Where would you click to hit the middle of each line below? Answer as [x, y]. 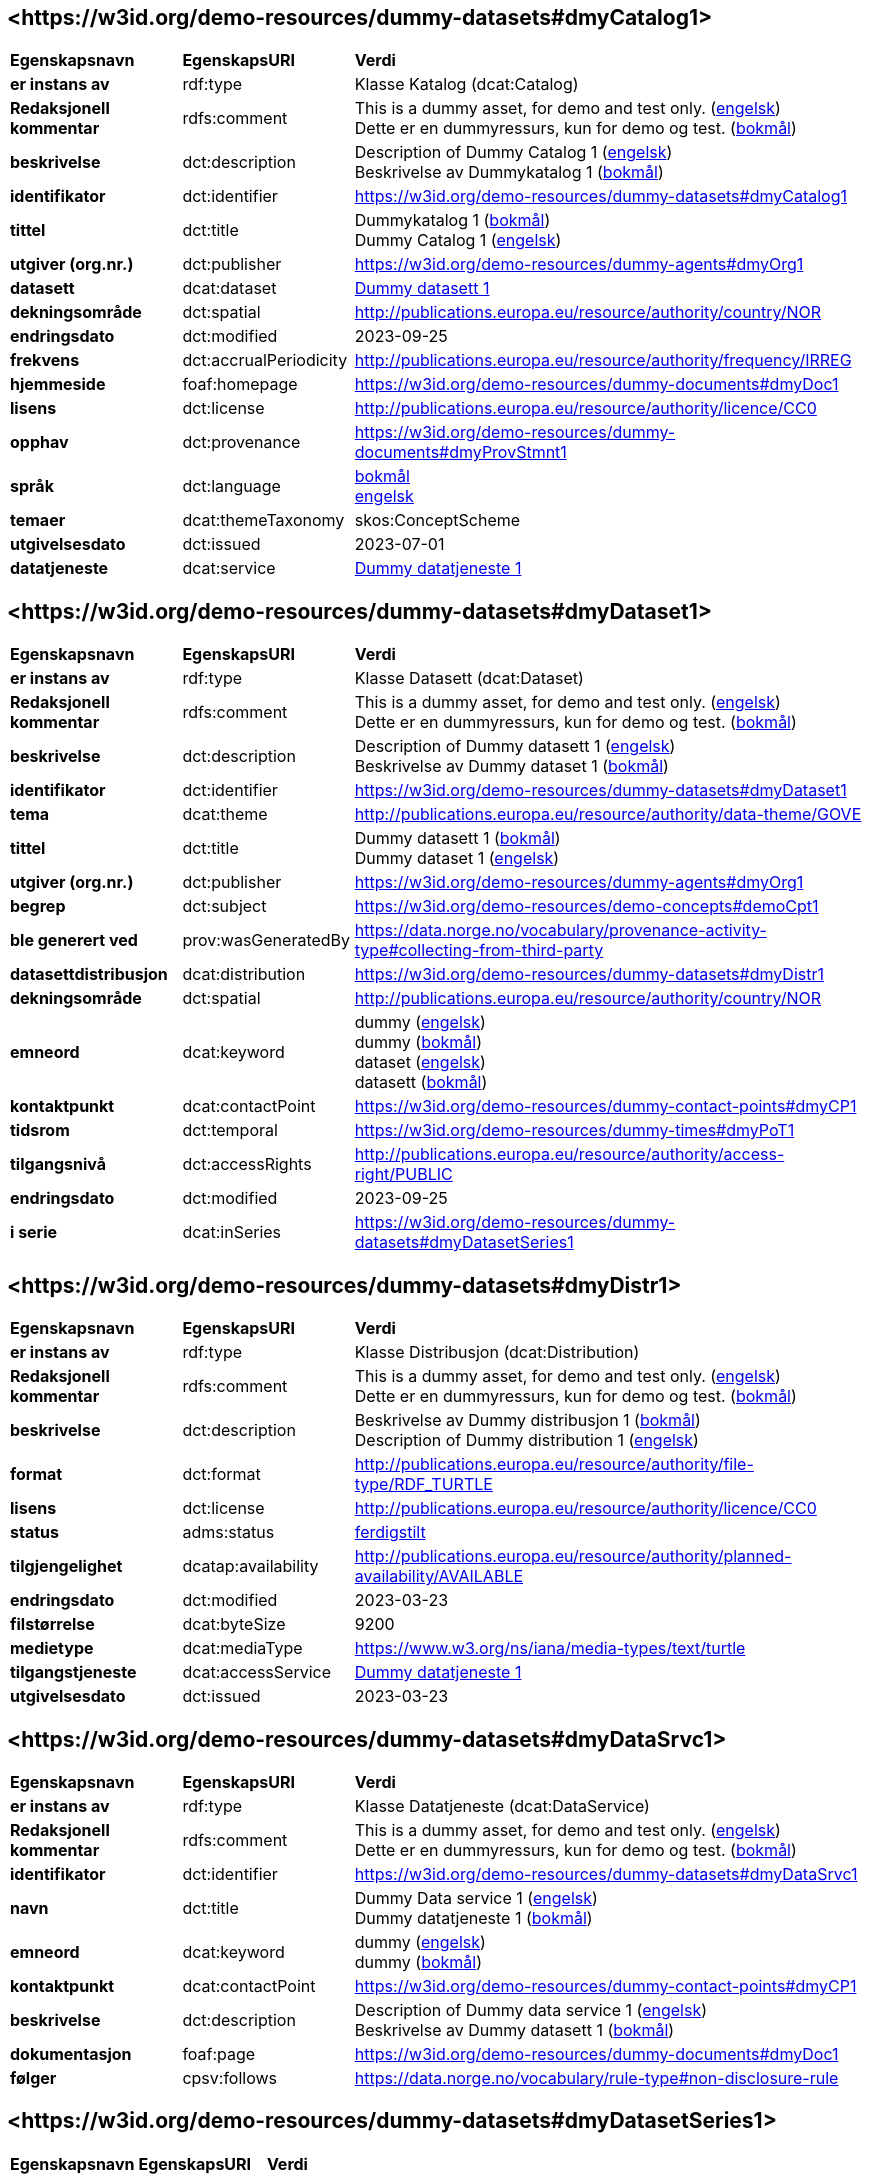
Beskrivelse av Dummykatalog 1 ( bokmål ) [509, 172]
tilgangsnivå [58, 1164]
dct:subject [224, 906]
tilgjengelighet [66, 1566]
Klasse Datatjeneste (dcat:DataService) [502, 1805]
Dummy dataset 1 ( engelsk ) [457, 858]
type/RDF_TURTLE [423, 1484]
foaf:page [219, 2053]
